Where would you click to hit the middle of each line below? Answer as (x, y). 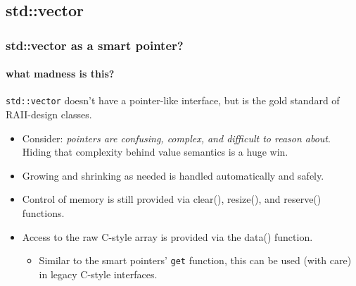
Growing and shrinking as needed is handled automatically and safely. (173, 175)
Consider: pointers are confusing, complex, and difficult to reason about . (176, 138)
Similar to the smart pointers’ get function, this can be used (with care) (195, 260)
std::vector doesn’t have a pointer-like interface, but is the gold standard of (173, 100)
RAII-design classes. (49, 114)
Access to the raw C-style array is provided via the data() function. (167, 236)
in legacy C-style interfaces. (98, 274)
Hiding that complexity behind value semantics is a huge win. (155, 152)
